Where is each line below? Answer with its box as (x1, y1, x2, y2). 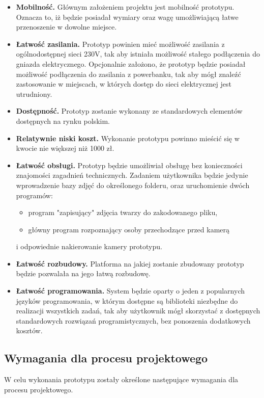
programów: (16, 190, 53, 200)
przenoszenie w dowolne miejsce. (16, 21, 117, 32)
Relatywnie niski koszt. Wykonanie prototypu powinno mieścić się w (16, 132, 240, 143)
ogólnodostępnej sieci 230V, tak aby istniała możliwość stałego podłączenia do (16, 48, 260, 59)
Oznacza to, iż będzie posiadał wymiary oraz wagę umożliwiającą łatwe (16, 11, 239, 22)
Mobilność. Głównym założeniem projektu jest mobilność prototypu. (16, 2, 234, 12)
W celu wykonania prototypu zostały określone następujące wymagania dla (4, 374, 239, 385)
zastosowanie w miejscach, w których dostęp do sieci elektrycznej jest (16, 78, 231, 89)
